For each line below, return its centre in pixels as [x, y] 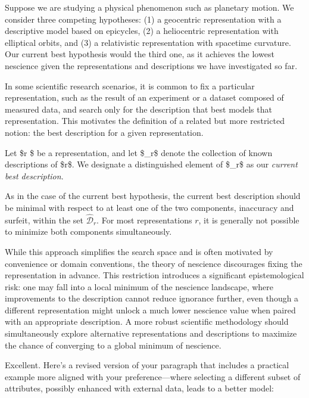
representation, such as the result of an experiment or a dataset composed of [144, 97]
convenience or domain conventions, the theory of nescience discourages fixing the [154, 263]
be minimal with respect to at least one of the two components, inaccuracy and [149, 207]
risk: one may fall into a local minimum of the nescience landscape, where [139, 286]
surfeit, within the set [44, 220]
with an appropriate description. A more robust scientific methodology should [147, 321]
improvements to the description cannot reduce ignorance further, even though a [152, 298]
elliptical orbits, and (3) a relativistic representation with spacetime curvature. [148, 42]
